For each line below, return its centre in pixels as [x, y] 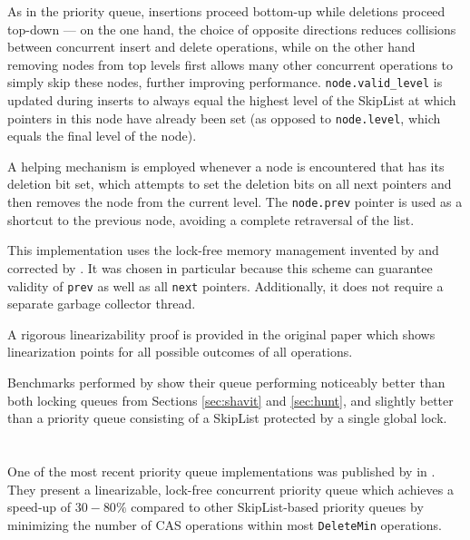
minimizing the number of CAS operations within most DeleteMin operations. [225, 524]
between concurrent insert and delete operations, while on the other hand [211, 47]
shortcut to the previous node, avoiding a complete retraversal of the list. [211, 219]
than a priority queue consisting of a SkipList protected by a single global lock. [227, 418]
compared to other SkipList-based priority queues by [277, 507]
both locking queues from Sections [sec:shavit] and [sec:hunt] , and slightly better [230, 400]
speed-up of [39, 507]
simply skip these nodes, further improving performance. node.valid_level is [225, 82]
